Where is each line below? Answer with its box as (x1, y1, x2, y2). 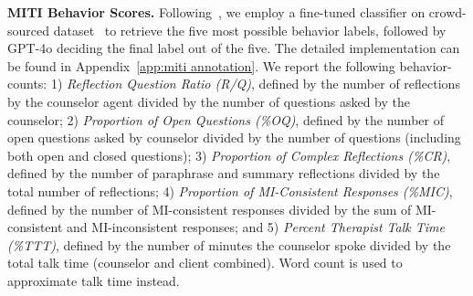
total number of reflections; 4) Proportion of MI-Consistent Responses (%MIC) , (7, 181, 453, 200)
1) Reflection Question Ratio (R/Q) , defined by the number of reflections (50, 74, 460, 93)
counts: (7, 74, 47, 93)
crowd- (428, 3, 467, 21)
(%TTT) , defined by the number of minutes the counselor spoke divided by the (7, 235, 451, 254)
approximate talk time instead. (7, 270, 180, 290)
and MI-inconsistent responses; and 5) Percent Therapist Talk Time (67, 217, 445, 237)
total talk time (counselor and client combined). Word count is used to (7, 253, 403, 272)
